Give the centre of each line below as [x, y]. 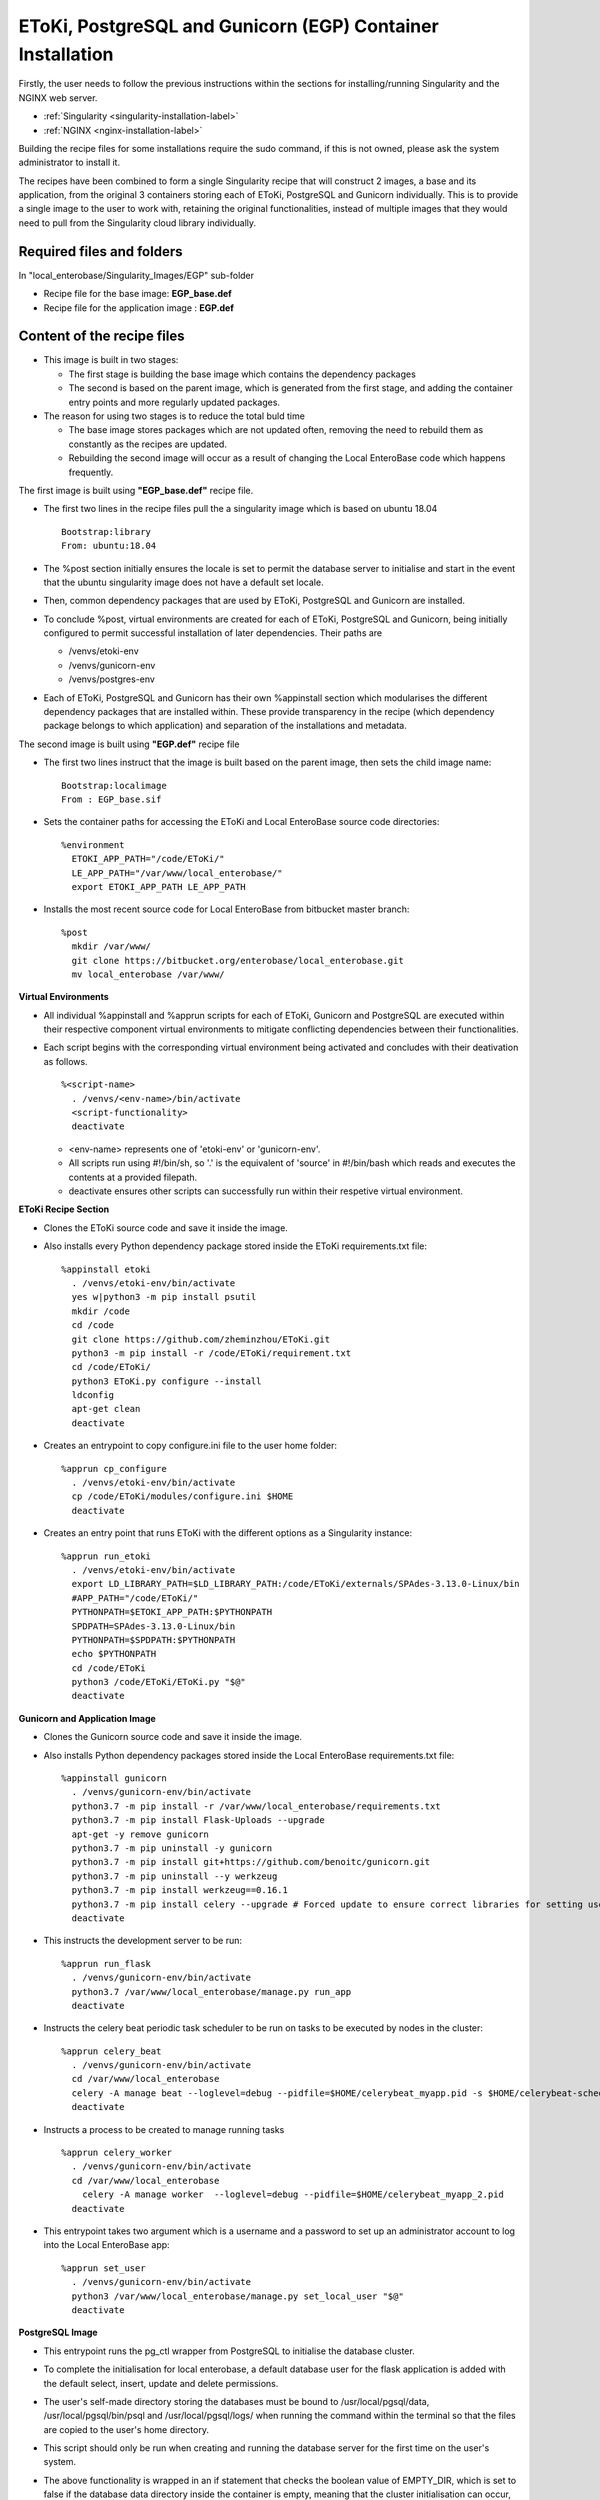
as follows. [66, 1061]
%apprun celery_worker [117, 2153]
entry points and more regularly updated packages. [174, 402]
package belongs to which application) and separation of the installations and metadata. [225, 726]
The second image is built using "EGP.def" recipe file [129, 744]
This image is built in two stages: [111, 360]
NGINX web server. [58, 97]
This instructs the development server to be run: [143, 1941]
